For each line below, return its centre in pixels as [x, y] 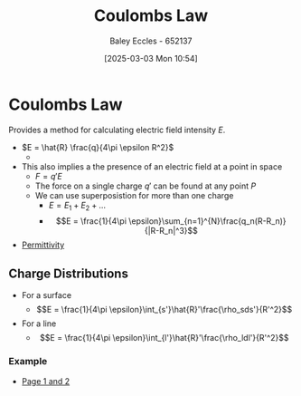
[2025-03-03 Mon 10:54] [151, 58]
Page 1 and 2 [46, 381]
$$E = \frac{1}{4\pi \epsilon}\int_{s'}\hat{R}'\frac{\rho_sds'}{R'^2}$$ [165, 310]
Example [28, 362]
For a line [39, 324]
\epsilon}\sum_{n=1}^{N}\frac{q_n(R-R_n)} [207, 221]
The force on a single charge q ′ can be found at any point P [146, 186]
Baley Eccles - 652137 [151, 41]
